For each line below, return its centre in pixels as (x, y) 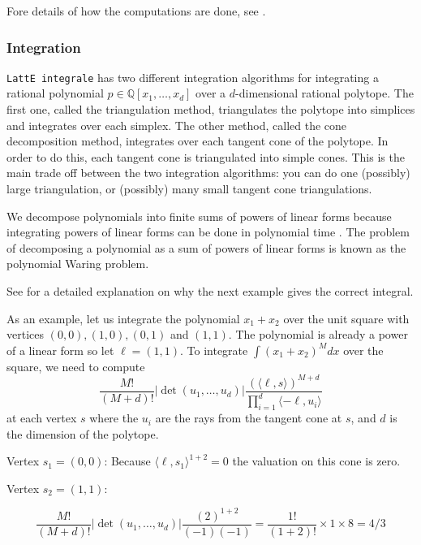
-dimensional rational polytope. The (324, 93)
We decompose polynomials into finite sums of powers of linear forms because (199, 216)
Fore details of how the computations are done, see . (136, 11)
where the (114, 418)
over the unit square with (346, 318)
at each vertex (42, 418)
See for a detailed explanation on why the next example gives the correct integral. (210, 291)
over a (211, 93)
